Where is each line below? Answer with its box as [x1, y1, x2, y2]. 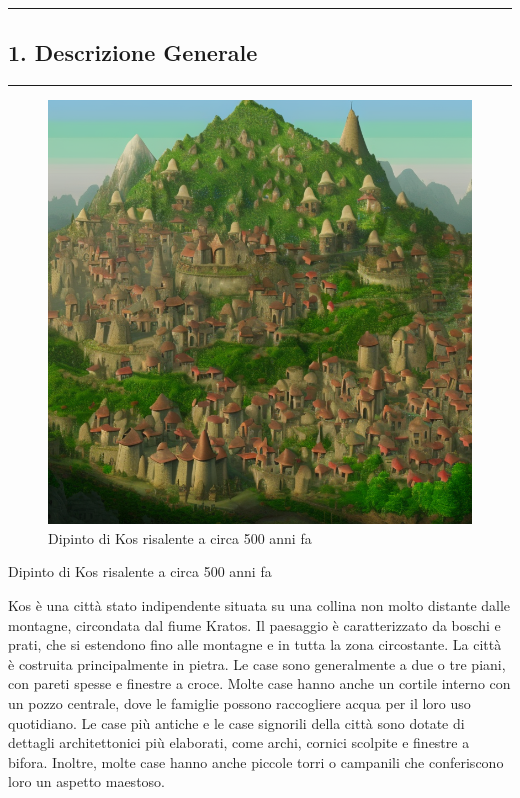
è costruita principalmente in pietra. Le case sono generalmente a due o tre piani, [8, 653, 506, 674]
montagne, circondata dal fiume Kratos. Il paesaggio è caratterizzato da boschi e [8, 614, 501, 635]
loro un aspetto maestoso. [8, 771, 165, 792]
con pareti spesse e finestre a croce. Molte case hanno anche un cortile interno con [8, 673, 511, 694]
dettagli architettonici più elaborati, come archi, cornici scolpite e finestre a [8, 732, 470, 753]
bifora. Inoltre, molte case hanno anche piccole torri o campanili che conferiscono [8, 751, 504, 772]
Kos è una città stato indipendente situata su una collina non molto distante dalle [8, 594, 511, 615]
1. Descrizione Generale [8, 37, 258, 68]
